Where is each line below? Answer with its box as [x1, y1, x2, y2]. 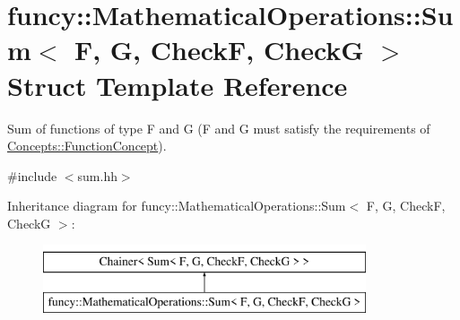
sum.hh [77, 166, 117, 185]
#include [7, 166, 57, 185]
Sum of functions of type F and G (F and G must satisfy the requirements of [7, 118, 430, 137]
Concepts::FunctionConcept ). [7, 136, 167, 155]
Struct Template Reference [7, 66, 348, 103]
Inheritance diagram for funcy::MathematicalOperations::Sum [7, 196, 346, 215]
